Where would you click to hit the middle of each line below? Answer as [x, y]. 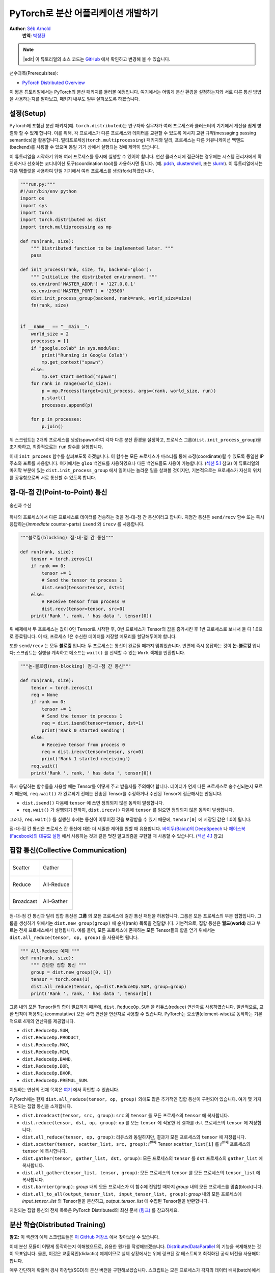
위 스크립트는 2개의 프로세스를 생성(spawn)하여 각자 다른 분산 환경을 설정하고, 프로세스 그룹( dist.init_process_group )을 [135, 439]
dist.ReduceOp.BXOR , [47, 1073]
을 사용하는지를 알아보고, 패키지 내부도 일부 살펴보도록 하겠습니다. [75, 99]
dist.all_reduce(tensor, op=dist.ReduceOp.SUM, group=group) [109, 986]
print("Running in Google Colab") [85, 355]
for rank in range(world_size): [71, 384]
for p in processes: [57, 419]
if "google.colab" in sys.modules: [75, 348]
